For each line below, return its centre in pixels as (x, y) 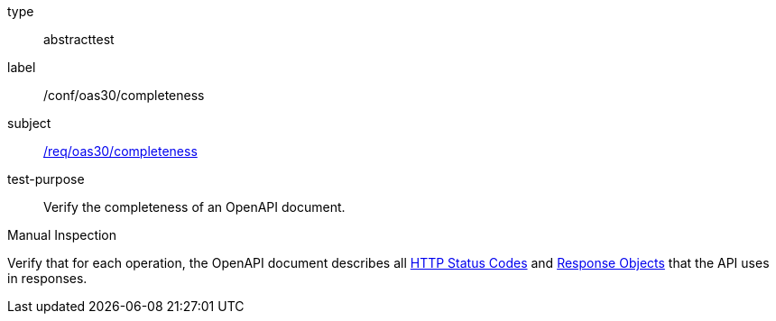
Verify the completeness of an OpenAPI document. (194, 207)
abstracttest (79, 39)
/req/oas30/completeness (120, 151)
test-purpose (46, 179)
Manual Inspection (62, 235)
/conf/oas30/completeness (124, 95)
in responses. (47, 278)
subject (29, 123)
